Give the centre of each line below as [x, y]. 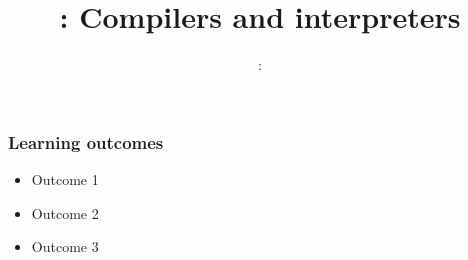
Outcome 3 [65, 246]
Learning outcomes [86, 141]
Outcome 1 [65, 179]
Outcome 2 [65, 212]
